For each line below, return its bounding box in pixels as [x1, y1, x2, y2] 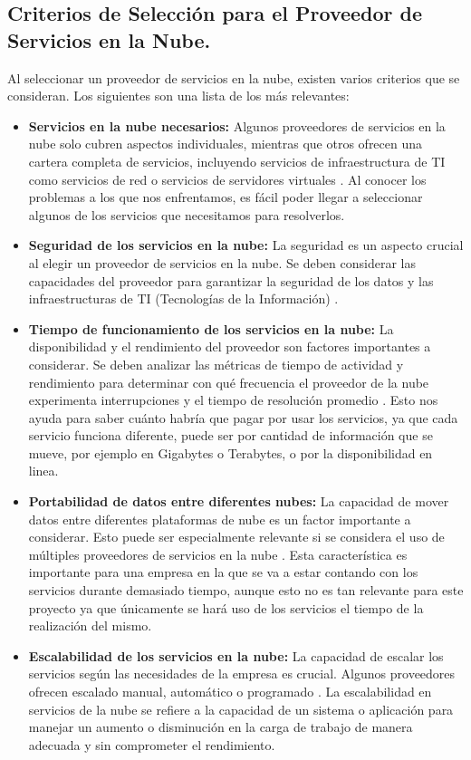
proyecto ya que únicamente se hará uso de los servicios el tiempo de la [28, 598, 424, 617]
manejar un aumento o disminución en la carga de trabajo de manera [28, 717, 413, 736]
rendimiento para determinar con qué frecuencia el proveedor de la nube [28, 372, 429, 391]
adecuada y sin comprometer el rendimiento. [28, 735, 275, 754]
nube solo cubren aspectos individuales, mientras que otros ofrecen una [28, 134, 423, 153]
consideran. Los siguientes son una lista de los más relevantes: [7, 86, 350, 105]
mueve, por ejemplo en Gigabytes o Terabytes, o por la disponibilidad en [28, 443, 433, 462]
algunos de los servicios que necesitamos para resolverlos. [28, 205, 345, 224]
